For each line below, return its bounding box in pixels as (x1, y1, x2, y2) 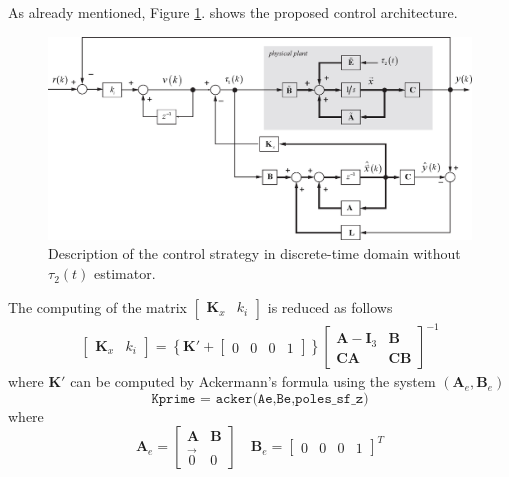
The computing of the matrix (8, 296, 187, 317)
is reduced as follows (267, 296, 393, 317)
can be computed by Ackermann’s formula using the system (70, 371, 436, 392)
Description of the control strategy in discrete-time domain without (48, 243, 461, 264)
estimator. (94, 263, 156, 284)
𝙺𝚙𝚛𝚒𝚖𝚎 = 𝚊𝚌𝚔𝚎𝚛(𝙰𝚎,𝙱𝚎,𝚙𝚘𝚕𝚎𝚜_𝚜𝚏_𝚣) (151, 391, 369, 406)
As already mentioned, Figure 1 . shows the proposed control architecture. (8, 2, 458, 22)
